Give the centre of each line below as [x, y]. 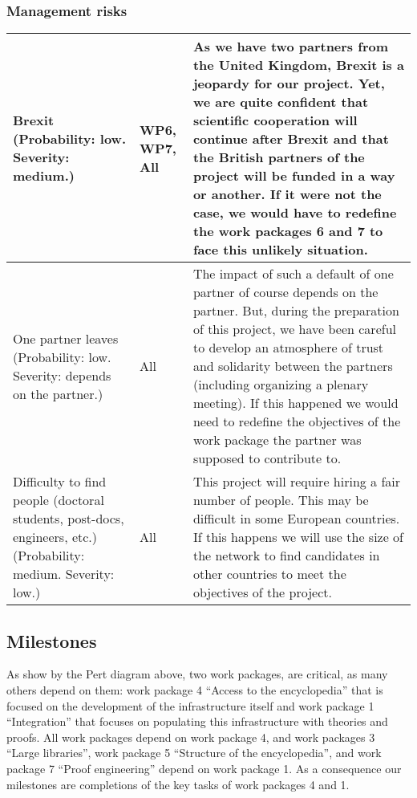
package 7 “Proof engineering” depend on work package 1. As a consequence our [204, 768]
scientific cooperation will [275, 120]
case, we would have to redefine [295, 213]
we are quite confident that [281, 102]
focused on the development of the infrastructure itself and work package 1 [190, 705]
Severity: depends [62, 375]
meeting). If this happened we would [296, 403]
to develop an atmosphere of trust [288, 348]
